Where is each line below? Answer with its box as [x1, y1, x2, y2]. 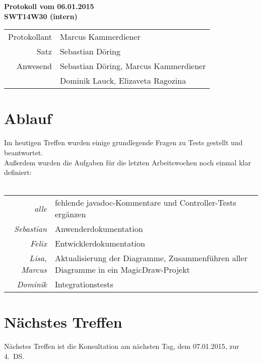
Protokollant [8, 31, 52, 43]
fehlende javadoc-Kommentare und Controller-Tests [54, 197, 236, 209]
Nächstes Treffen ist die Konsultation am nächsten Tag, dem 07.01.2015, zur [4, 341, 239, 351]
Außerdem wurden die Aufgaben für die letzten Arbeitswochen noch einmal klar [4, 157, 251, 167]
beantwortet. [4, 147, 43, 157]
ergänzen [54, 208, 86, 220]
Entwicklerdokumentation [54, 237, 145, 250]
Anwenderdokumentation [54, 223, 143, 235]
